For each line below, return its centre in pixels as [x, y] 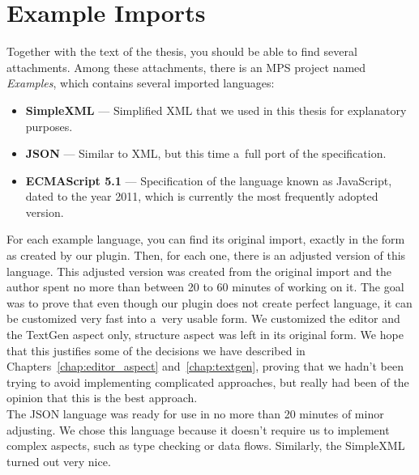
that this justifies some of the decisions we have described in [156, 350]
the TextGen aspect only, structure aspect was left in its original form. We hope [205, 335]
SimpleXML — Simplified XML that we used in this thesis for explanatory [216, 110]
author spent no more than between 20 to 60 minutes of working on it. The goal [205, 287]
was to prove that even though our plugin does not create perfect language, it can [209, 302]
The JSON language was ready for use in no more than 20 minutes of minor [195, 414]
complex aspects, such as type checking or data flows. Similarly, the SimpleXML [206, 445]
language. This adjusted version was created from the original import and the [199, 271]
